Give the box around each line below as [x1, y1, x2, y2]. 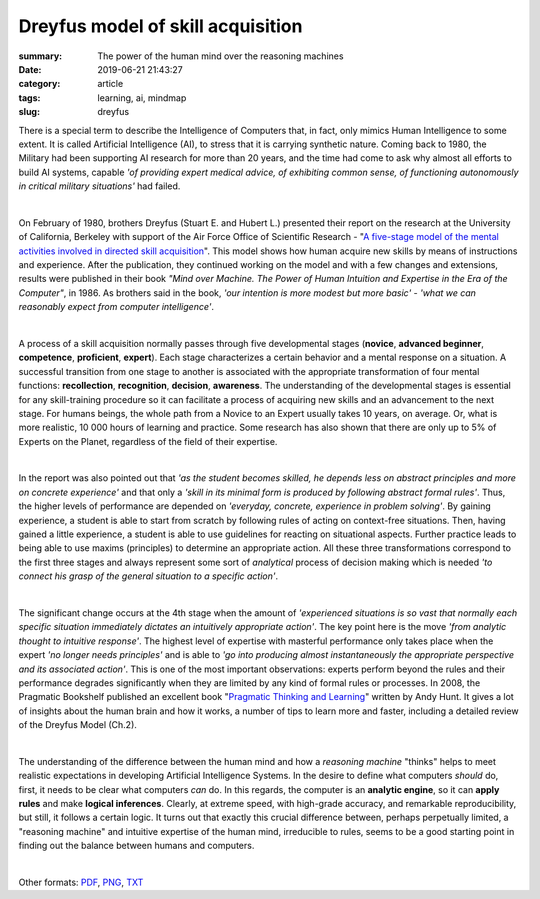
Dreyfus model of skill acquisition [18, 15, 303, 37]
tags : [18, 91, 41, 104]
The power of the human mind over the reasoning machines [97, 50, 344, 62]
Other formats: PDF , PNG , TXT [18, 876, 144, 889]
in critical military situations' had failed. [18, 180, 181, 192]
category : [18, 78, 61, 90]
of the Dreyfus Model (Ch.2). [18, 719, 137, 731]
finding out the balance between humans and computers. [18, 840, 255, 852]
